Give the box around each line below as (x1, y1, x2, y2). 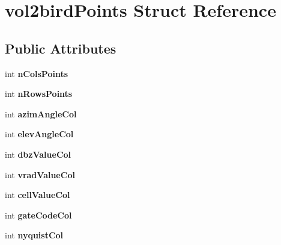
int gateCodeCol (5, 208, 72, 221)
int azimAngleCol (5, 107, 77, 120)
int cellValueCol (5, 188, 70, 201)
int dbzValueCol (5, 147, 71, 160)
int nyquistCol (5, 229, 64, 241)
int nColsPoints (5, 67, 68, 79)
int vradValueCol (5, 168, 75, 181)
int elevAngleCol (5, 128, 74, 140)
